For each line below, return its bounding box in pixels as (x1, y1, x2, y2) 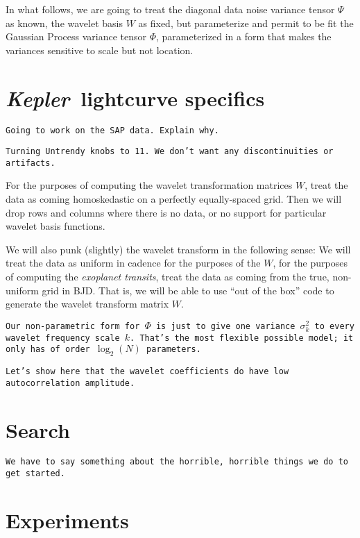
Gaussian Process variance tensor (6, 29, 146, 44)
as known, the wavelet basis (6, 15, 123, 30)
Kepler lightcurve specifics (6, 83, 265, 112)
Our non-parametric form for (6, 321, 140, 331)
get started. (6, 469, 65, 479)
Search (6, 415, 70, 444)
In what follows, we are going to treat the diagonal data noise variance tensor (6, 2, 335, 16)
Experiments (6, 505, 129, 534)
